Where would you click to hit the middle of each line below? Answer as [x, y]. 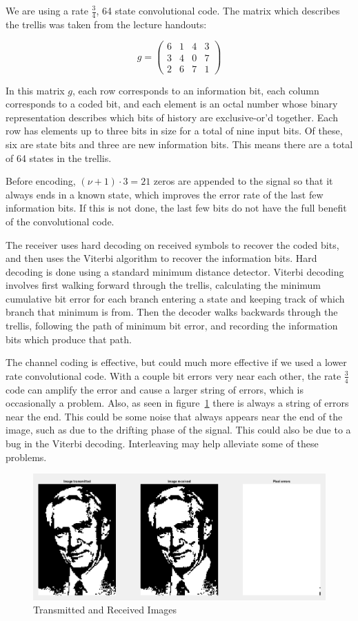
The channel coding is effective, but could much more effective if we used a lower [176, 362]
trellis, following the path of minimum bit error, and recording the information [172, 326]
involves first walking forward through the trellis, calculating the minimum [163, 285]
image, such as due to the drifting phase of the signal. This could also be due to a [178, 430]
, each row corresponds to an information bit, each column [196, 90]
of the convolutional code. [60, 221]
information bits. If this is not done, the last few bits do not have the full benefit [176, 208]
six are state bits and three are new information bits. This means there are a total [179, 144]
